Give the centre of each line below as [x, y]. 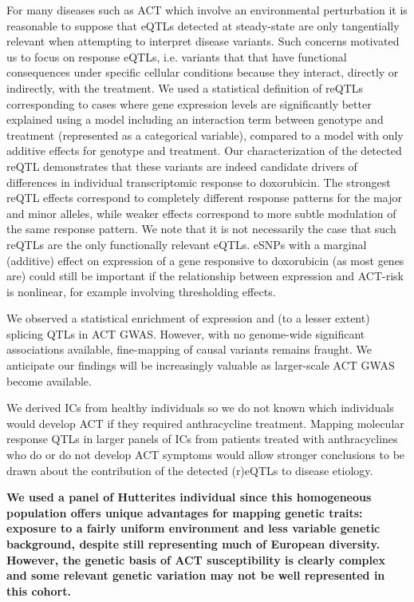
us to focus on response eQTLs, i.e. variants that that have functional [177, 56]
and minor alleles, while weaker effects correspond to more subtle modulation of [201, 213]
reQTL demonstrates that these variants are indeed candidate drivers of [182, 166]
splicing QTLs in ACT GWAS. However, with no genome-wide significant [186, 333]
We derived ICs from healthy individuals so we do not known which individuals [200, 408]
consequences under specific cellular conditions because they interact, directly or [203, 72]
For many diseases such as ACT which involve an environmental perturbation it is [207, 10]
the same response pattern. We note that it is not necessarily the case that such [201, 229]
